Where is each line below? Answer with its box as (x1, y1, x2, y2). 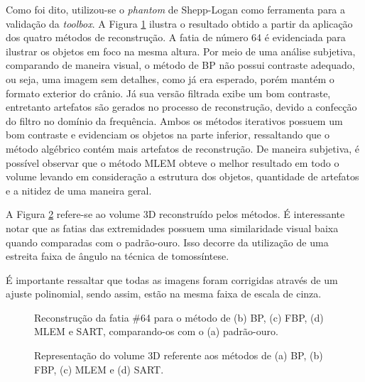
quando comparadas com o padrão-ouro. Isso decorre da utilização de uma (6, 234, 329, 249)
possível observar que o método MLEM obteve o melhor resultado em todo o (6, 155, 339, 170)
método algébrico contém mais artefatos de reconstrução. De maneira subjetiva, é (6, 141, 360, 155)
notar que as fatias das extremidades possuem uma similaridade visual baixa (6, 220, 339, 235)
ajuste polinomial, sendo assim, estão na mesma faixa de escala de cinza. (6, 286, 322, 301)
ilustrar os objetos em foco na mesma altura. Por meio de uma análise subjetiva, (6, 43, 356, 58)
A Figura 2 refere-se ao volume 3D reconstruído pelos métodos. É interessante (6, 207, 345, 222)
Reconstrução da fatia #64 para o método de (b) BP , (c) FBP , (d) (34, 310, 324, 324)
